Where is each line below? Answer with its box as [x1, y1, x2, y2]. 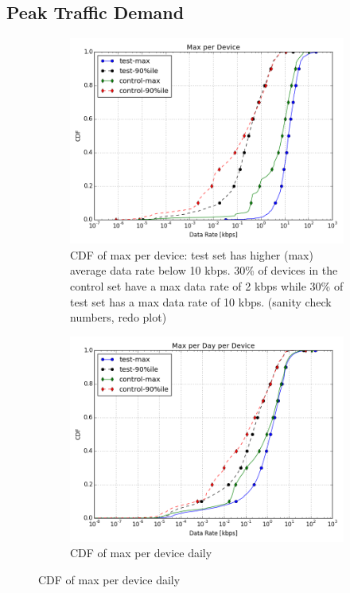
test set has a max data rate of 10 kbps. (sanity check [70, 293, 332, 310]
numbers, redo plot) [70, 309, 167, 326]
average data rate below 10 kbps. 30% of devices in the [70, 262, 338, 279]
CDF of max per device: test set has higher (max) [70, 246, 313, 263]
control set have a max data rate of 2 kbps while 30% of [70, 277, 344, 294]
